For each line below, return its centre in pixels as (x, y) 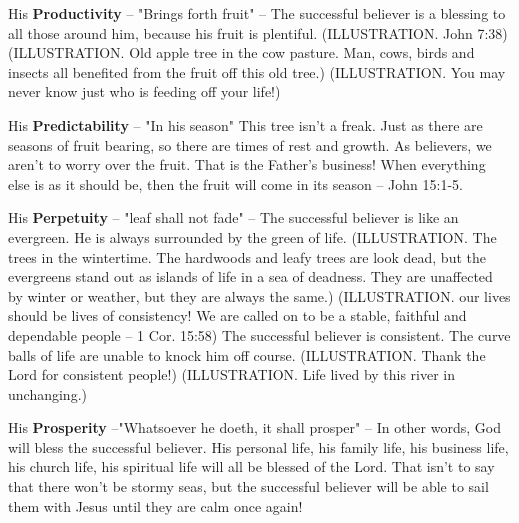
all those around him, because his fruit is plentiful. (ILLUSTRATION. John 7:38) (258, 32)
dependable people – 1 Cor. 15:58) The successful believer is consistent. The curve (259, 334)
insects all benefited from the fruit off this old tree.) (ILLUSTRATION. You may (257, 71)
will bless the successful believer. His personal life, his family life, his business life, (258, 446)
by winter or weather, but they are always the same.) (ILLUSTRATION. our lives (259, 295)
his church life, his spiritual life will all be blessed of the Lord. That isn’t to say (251, 466)
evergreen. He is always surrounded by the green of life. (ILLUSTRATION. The (252, 236)
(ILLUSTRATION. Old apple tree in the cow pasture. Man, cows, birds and (241, 52)
